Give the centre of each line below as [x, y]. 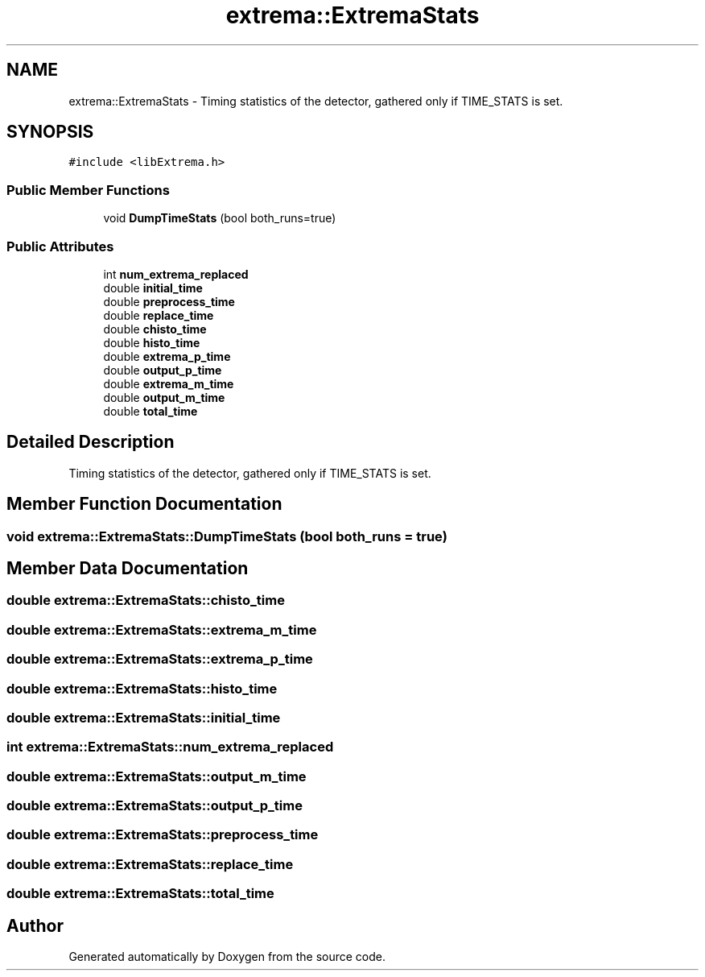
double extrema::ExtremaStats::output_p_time [155, 806]
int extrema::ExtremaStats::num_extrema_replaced [170, 747]
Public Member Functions [88, 190]
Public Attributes [60, 246]
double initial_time [153, 288]
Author [35, 925]
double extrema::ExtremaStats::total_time [140, 894]
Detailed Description [91, 442]
